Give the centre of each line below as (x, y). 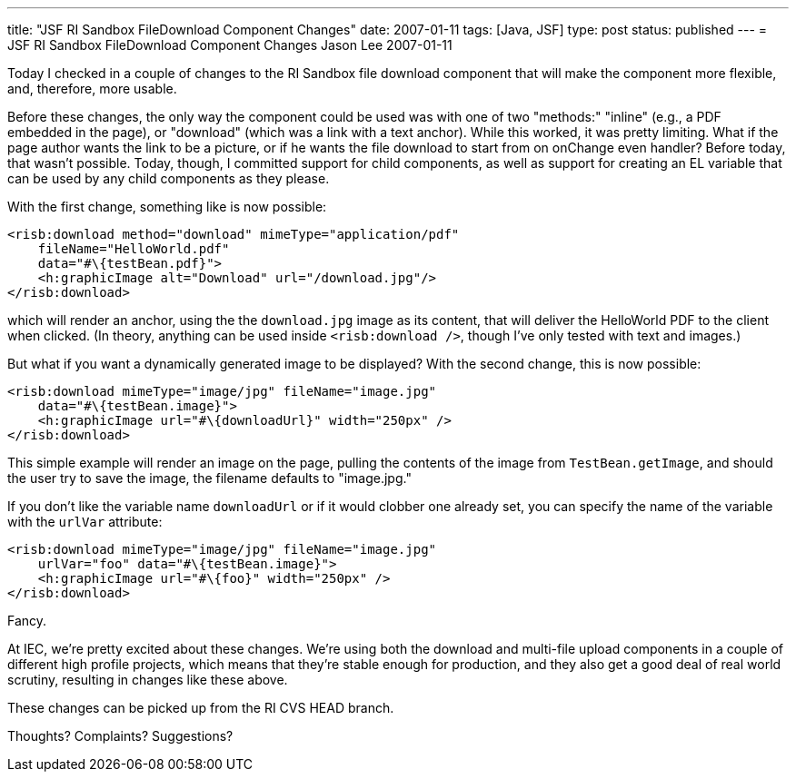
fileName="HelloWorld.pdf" (134, 249)
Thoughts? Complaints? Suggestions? (120, 736)
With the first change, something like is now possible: (167, 207)
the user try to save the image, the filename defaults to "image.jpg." (209, 478)
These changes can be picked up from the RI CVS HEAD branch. (201, 708)
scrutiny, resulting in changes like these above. (148, 680)
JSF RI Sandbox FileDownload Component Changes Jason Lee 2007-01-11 (230, 45)
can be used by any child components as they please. (169, 178)
